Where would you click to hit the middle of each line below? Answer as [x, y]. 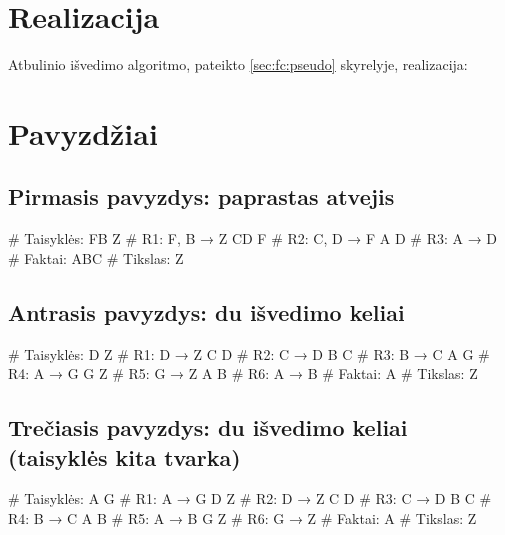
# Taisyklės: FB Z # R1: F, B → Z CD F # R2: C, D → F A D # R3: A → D [253, 238]
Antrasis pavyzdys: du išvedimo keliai [206, 311]
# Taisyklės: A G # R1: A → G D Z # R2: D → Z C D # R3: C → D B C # [250, 498]
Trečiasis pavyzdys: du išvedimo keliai [208, 427]
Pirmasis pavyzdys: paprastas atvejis [201, 196]
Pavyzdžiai [83, 132]
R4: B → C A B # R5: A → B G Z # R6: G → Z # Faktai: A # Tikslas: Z [242, 518]
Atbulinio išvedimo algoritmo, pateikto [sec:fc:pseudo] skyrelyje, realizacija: [238, 64]
